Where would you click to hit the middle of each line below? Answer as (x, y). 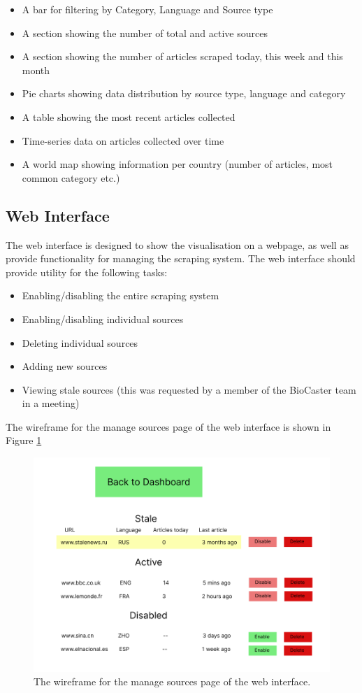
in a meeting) (51, 403)
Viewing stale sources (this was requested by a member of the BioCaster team (189, 389)
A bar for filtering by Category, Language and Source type (147, 9)
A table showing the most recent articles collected (129, 116)
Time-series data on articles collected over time (123, 140)
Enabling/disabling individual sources (103, 319)
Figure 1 (24, 440)
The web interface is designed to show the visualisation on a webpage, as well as (177, 244)
